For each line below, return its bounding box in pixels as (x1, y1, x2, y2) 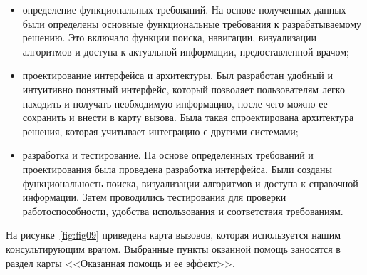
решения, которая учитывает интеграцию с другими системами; (22, 123, 299, 138)
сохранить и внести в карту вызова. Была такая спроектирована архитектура (22, 110, 354, 125)
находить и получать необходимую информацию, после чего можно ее (22, 95, 328, 110)
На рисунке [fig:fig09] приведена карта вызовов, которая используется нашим (6, 227, 341, 242)
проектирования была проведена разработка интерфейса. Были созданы (22, 161, 332, 176)
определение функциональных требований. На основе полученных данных (22, 2, 346, 16)
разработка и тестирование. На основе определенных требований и (22, 147, 314, 162)
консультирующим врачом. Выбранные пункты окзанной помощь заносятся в (6, 241, 341, 256)
